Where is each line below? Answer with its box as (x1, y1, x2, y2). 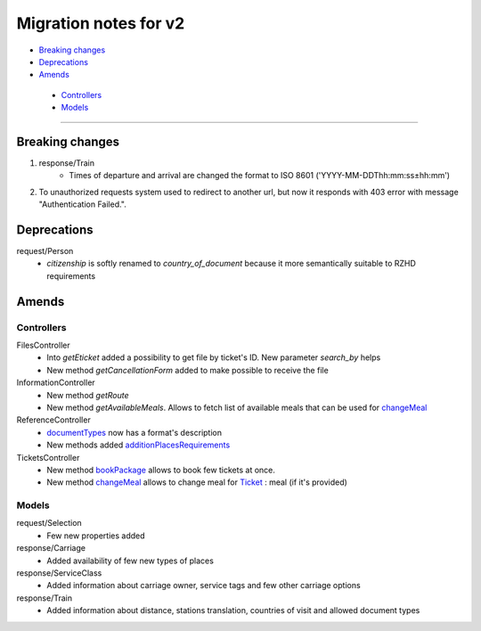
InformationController (16, 377, 95, 388)
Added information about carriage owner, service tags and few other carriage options (46, 580, 361, 591)
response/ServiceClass (16, 568, 102, 578)
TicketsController (16, 452, 80, 463)
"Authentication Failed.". (38, 199, 126, 209)
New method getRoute (46, 389, 129, 400)
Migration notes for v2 (16, 13, 185, 33)
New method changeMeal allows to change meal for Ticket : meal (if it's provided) (46, 477, 347, 488)
